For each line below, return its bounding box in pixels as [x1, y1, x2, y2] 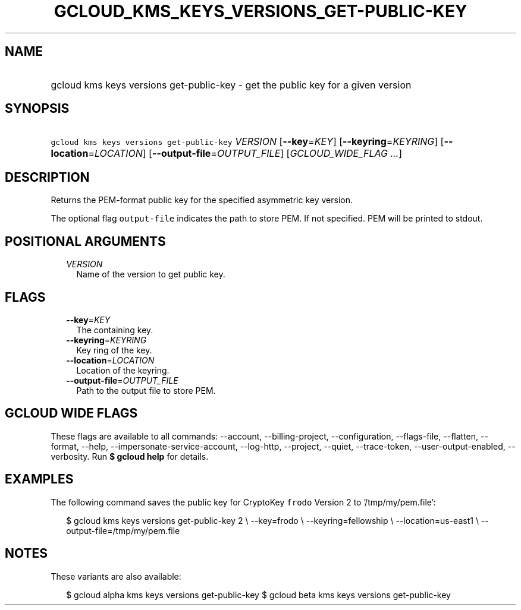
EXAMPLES [5, 472, 74, 487]
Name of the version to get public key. [76, 269, 225, 280]
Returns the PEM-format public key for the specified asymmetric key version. [51, 195, 353, 206]
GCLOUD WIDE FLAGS [5, 406, 138, 421]
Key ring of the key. [76, 344, 152, 355]
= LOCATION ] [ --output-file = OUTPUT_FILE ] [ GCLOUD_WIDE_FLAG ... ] [88, 147, 403, 160]
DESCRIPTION [5, 169, 90, 185]
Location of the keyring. [76, 365, 170, 375]
